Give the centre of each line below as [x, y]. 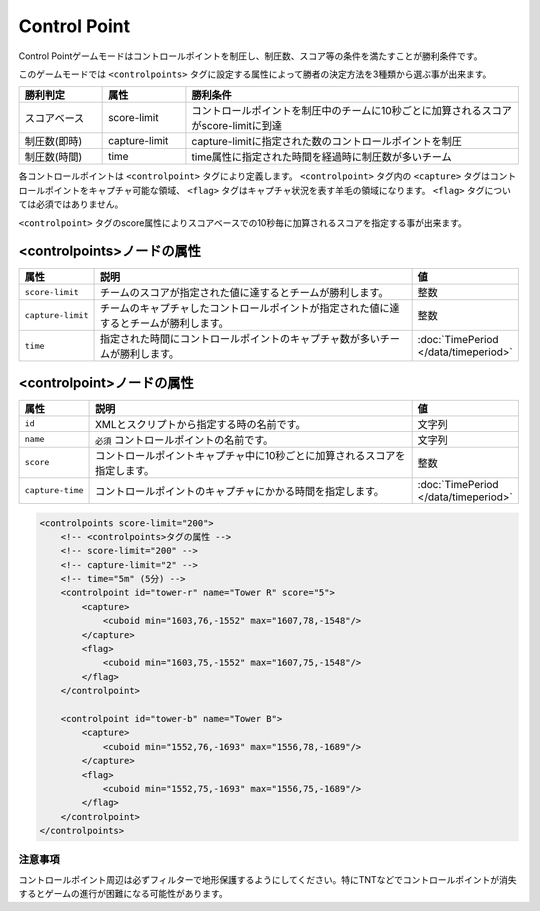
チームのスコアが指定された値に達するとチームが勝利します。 [244, 293]
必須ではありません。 [79, 204]
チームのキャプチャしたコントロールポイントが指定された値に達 [249, 308]
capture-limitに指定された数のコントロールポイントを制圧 [326, 142]
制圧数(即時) [53, 142]
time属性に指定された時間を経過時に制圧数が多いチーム [321, 157]
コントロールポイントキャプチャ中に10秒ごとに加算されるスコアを [250, 455]
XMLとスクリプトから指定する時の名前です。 [200, 424]
